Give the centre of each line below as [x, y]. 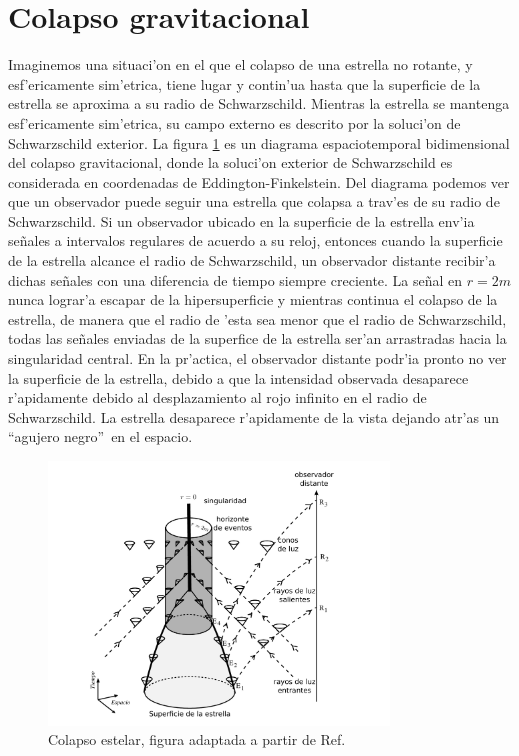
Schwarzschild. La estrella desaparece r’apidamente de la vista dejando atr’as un [254, 416]
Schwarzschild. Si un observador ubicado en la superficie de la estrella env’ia [241, 220]
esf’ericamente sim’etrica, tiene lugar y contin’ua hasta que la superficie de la [244, 83]
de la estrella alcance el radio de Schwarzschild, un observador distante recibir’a [252, 260]
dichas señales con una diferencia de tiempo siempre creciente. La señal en [235, 279]
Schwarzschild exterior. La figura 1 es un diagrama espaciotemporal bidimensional [259, 142]
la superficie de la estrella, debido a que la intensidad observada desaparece [238, 377]
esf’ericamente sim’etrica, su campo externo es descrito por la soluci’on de [234, 122]
